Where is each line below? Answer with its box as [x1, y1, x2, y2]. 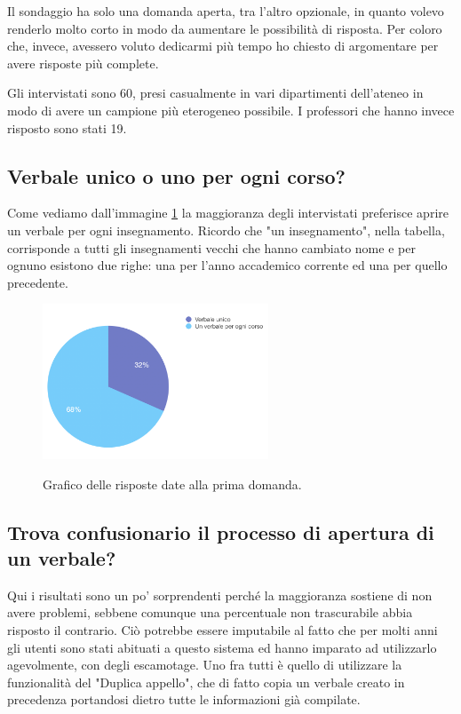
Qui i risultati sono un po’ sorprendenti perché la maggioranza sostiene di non [7, 585, 433, 604]
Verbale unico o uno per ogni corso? [7, 162, 346, 189]
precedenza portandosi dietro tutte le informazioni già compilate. [7, 690, 361, 709]
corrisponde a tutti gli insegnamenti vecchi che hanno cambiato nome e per [7, 238, 416, 257]
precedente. [7, 273, 68, 291]
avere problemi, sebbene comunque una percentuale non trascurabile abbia [7, 603, 413, 622]
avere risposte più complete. [7, 53, 159, 72]
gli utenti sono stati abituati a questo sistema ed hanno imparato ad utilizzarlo [7, 638, 437, 656]
